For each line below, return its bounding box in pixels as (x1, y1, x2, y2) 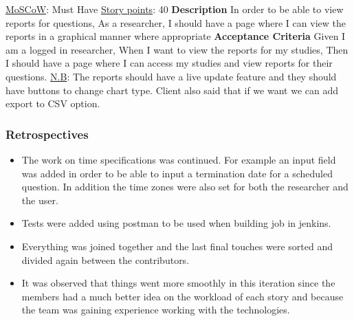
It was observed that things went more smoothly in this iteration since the (21, 276, 335, 290)
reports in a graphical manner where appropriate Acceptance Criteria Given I (5, 29, 346, 43)
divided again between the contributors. (21, 252, 190, 267)
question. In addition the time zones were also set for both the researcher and (21, 179, 349, 194)
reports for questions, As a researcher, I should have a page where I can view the (5, 15, 346, 30)
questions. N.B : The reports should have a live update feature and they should (5, 69, 337, 83)
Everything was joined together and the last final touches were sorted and (21, 239, 333, 253)
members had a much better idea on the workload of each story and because (21, 289, 344, 303)
